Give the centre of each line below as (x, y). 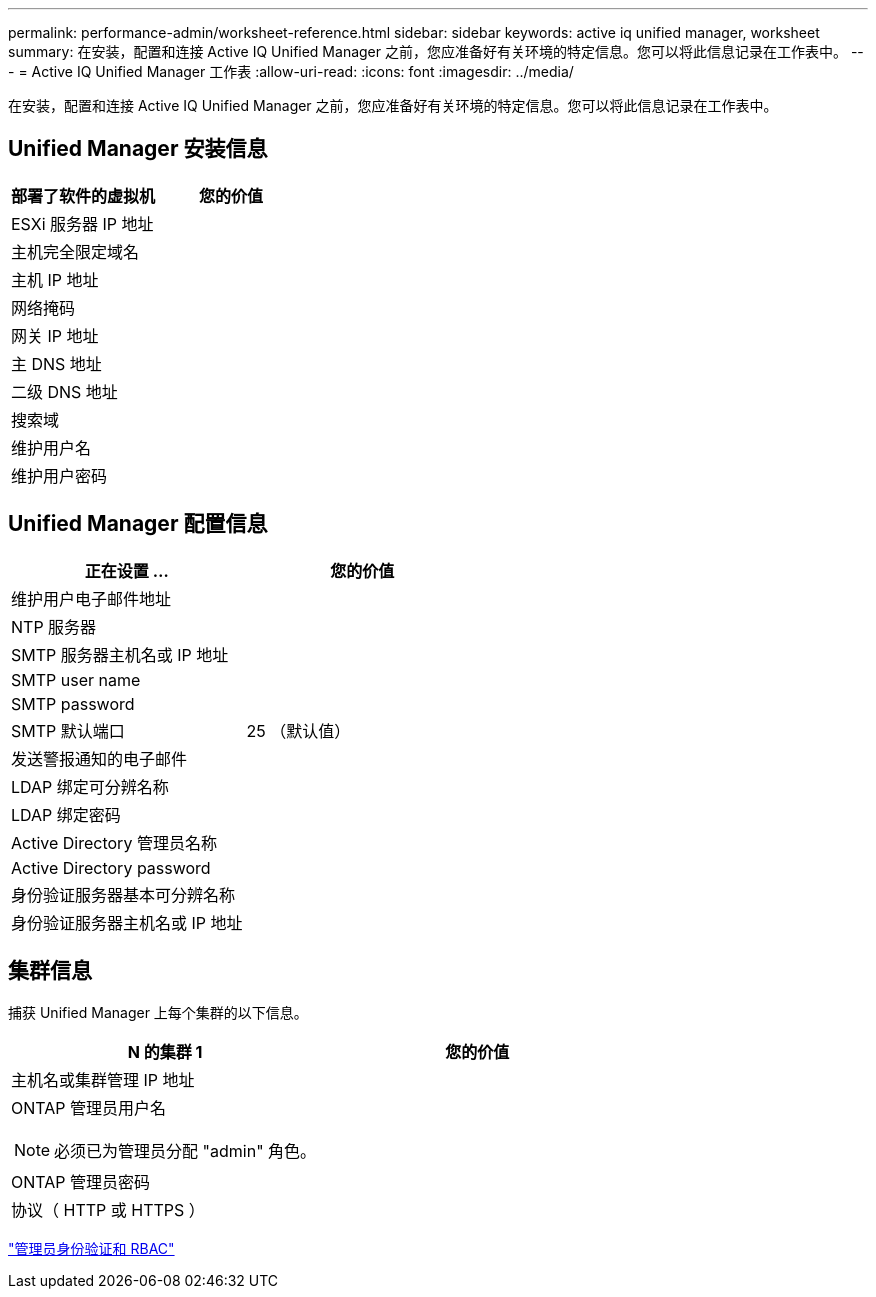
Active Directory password (111, 867)
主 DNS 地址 (56, 363)
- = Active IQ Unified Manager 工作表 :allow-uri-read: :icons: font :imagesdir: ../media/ (291, 71)
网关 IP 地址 (55, 335)
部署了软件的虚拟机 (83, 195)
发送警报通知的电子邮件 (99, 758)
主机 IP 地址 (55, 279)
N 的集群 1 (165, 1051)
